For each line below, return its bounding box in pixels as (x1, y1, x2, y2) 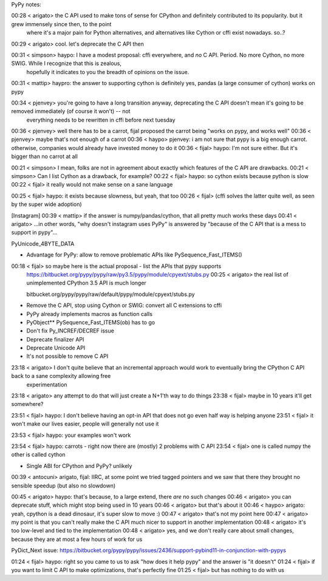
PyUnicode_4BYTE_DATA (11, 240, 75, 247)
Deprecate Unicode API (26, 344, 86, 352)
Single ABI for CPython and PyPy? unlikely (26, 462, 132, 469)
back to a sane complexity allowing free (11, 373, 111, 380)
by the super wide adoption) (11, 201, 82, 208)
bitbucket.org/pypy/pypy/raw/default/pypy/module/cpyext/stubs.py (26, 290, 195, 298)
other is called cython (11, 451, 66, 458)
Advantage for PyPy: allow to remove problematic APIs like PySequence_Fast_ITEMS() (26, 251, 242, 258)
